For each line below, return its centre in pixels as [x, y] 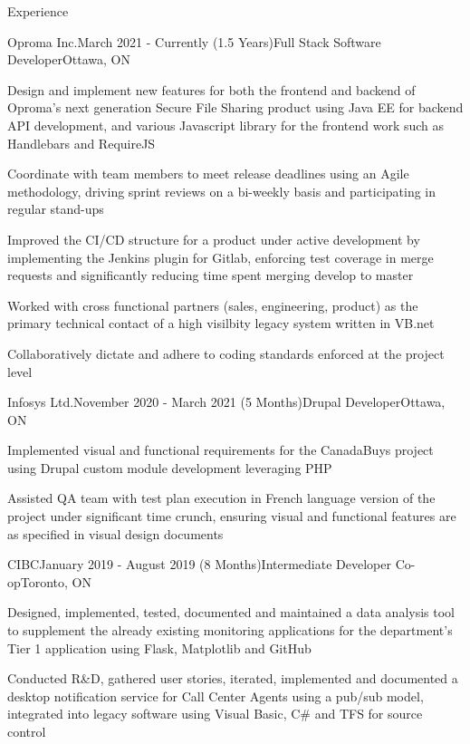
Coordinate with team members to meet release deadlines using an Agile [208, 174]
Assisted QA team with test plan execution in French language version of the [221, 498]
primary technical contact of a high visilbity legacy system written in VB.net [221, 323]
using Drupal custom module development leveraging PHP [170, 467]
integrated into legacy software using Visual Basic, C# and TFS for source [215, 714]
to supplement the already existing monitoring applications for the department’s [230, 630]
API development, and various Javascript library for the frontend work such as [226, 125]
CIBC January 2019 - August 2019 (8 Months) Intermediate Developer [199, 564]
